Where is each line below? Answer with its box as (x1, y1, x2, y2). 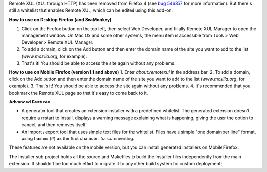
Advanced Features (9, 99, 50, 105)
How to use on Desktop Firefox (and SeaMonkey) (9, 16, 112, 22)
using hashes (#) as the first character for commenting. (21, 136, 134, 141)
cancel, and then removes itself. (21, 122, 87, 128)
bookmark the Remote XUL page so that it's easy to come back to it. (9, 90, 148, 96)
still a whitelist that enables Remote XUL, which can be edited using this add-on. (9, 7, 173, 13)
